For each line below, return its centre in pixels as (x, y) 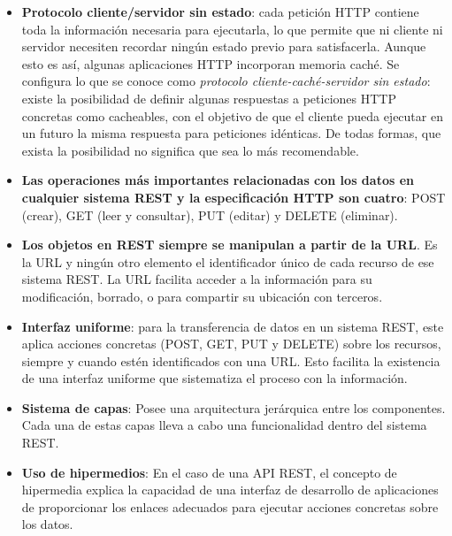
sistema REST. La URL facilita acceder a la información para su (197, 279)
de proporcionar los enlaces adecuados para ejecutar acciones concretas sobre (230, 506)
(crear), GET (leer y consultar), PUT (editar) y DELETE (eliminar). (210, 214)
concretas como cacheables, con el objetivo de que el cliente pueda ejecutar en (232, 115)
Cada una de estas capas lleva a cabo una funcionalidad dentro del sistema (224, 425)
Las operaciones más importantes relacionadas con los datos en (218, 180)
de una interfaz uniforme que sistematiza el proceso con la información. (215, 378)
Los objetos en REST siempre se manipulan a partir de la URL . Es (230, 245)
